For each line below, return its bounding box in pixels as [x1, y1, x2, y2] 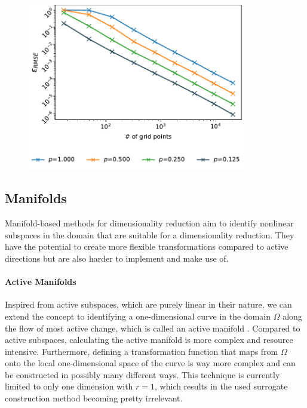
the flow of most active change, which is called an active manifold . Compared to [5, 321, 300, 334]
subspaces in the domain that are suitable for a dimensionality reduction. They [5, 228, 294, 241]
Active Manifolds [5, 275, 76, 288]
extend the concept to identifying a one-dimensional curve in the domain [5, 309, 271, 322]
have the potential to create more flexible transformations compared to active [5, 240, 288, 253]
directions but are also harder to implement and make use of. [5, 251, 229, 264]
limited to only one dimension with [5, 380, 133, 392]
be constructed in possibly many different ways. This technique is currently [5, 368, 280, 381]
